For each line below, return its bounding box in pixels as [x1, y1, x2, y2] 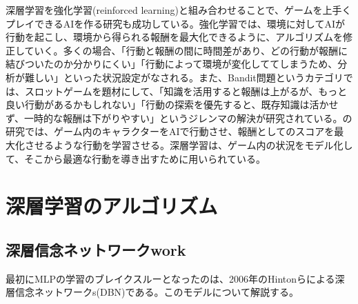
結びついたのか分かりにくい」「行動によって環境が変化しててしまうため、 [6, 57, 338, 71]
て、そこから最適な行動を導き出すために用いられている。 [6, 151, 266, 165]
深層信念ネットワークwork [6, 239, 186, 260]
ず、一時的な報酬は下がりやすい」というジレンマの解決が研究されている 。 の [6, 110, 352, 125]
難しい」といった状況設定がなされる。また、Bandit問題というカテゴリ [24, 70, 344, 84]
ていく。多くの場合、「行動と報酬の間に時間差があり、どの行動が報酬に [24, 43, 348, 57]
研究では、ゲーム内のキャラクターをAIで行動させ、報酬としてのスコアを [6, 124, 335, 139]
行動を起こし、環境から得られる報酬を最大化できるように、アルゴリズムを [6, 30, 343, 44]
